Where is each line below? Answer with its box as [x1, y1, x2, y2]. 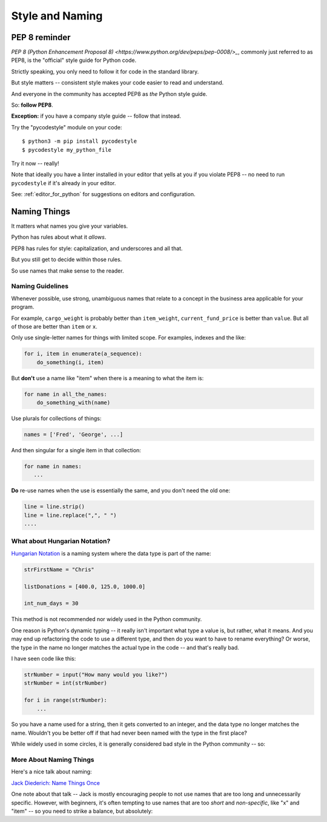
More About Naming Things [11, 756, 94, 764]
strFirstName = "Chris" [24, 566, 95, 573]
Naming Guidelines [11, 282, 69, 291]
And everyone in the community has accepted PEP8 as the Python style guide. [11, 90, 208, 97]
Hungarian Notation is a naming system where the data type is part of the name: [11, 549, 211, 557]
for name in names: [24, 463, 82, 470]
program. [11, 304, 35, 311]
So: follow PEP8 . [11, 101, 54, 109]
